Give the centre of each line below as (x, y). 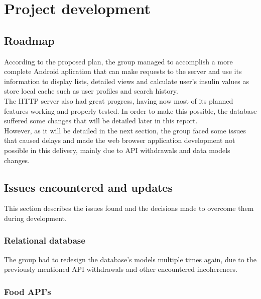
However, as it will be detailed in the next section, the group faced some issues (125, 130)
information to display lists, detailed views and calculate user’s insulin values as (127, 81)
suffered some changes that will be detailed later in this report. (101, 121)
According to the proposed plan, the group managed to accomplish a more (118, 61)
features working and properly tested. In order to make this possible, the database (130, 110)
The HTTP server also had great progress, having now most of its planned (119, 100)
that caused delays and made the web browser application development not (120, 140)
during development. (35, 218)
